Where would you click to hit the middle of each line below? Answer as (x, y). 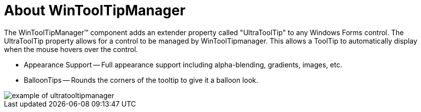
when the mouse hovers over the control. (71, 49)
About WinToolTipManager (95, 10)
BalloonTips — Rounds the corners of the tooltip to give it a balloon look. (141, 80)
